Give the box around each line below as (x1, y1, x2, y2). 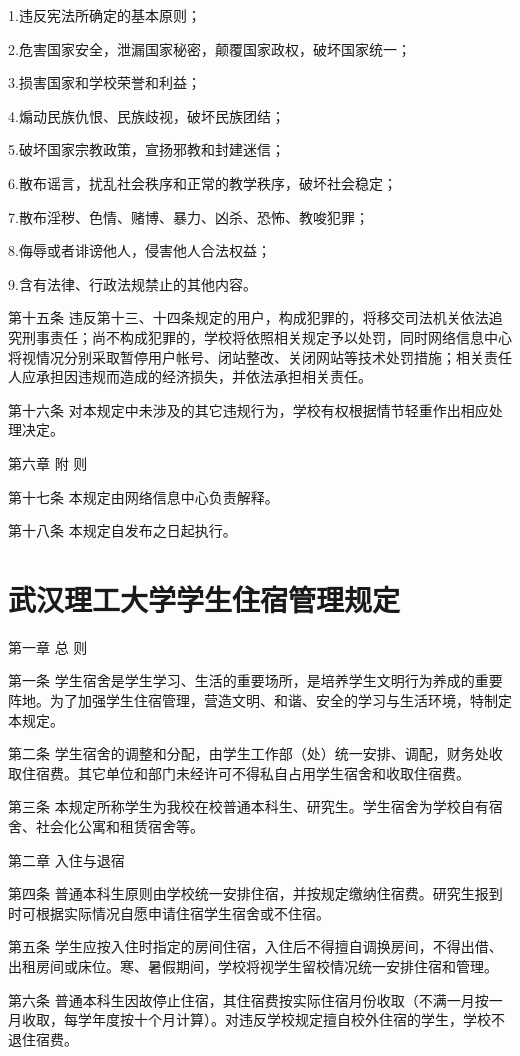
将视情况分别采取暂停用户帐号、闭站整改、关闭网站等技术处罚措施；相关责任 (8, 346, 512, 367)
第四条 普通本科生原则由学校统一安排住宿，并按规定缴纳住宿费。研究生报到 (8, 883, 503, 904)
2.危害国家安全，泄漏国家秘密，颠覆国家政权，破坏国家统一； (8, 38, 411, 59)
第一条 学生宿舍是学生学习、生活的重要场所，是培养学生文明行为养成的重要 (8, 670, 503, 691)
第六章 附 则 (8, 452, 88, 473)
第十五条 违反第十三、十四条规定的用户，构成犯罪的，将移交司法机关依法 (8, 307, 489, 328)
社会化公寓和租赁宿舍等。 (35, 815, 204, 836)
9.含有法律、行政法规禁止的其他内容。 (8, 273, 257, 294)
